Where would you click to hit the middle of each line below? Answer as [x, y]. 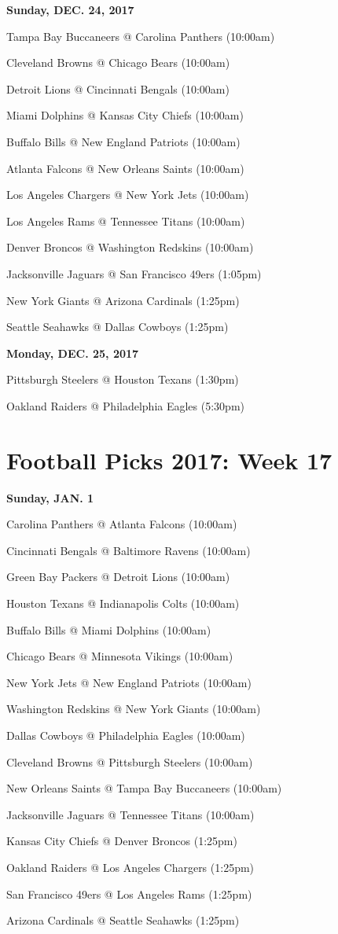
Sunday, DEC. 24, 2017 [70, 9]
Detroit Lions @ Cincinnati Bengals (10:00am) [118, 88]
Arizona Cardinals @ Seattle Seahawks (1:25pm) [123, 920]
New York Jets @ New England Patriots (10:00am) [129, 682]
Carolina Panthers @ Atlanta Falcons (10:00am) [122, 524]
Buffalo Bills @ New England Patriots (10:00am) [123, 141]
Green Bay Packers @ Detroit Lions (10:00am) [118, 577]
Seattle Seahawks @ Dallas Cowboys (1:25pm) [118, 327]
